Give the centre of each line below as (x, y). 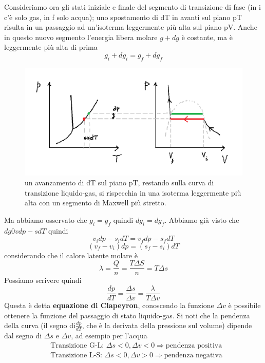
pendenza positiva (194, 345)
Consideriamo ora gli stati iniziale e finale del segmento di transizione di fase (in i (132, 7)
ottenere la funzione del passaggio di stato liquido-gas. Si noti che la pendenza (127, 315)
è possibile (244, 305)
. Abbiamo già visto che (202, 219)
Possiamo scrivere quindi (43, 280)
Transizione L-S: (76, 355)
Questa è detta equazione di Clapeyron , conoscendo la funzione (109, 305)
